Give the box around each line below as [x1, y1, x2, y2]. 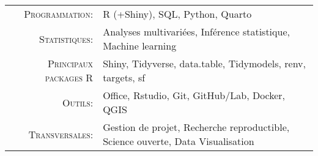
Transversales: [28, 127, 94, 141]
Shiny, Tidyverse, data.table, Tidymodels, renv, [103, 56, 306, 70]
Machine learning [103, 39, 177, 53]
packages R [45, 70, 94, 84]
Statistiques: [39, 31, 94, 46]
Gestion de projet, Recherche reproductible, [103, 120, 290, 134]
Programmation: [24, 7, 94, 21]
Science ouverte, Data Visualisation [103, 134, 254, 148]
